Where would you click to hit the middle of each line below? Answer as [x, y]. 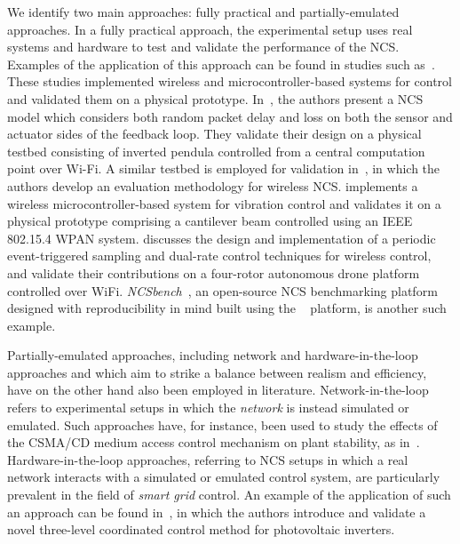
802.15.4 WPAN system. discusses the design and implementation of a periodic [222, 238]
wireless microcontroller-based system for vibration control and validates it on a [224, 203]
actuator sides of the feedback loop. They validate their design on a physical [214, 134]
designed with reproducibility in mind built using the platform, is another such [227, 308]
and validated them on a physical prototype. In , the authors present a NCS [215, 98]
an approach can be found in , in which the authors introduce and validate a [217, 512]
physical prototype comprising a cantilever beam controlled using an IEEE [210, 221]
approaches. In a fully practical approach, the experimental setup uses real [210, 29]
